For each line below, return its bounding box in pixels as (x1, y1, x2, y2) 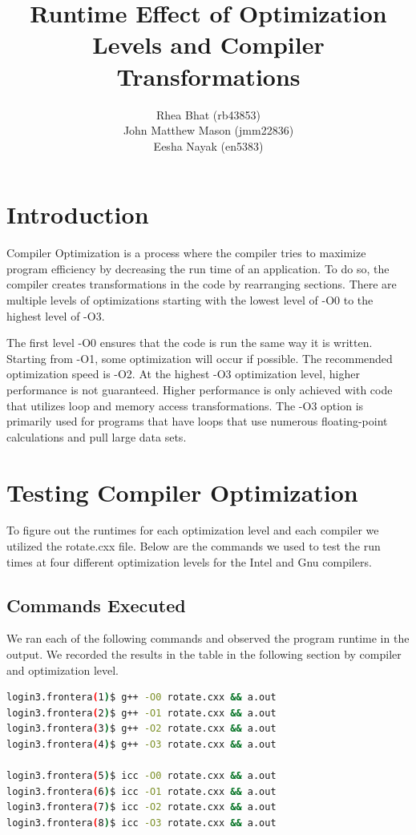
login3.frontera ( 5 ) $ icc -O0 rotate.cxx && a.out (6, 770, 277, 782)
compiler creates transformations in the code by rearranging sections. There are (6, 276, 397, 292)
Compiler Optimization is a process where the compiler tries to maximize (6, 244, 366, 261)
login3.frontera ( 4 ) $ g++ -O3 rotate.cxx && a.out (6, 739, 277, 751)
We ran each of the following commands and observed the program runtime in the (6, 630, 410, 647)
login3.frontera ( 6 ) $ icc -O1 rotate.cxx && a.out (6, 785, 277, 797)
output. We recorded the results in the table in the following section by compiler (6, 646, 402, 663)
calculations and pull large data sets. (6, 428, 187, 445)
